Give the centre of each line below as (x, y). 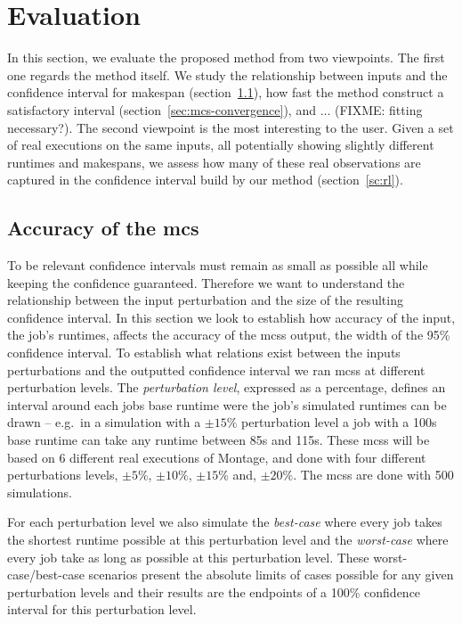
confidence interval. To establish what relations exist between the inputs (204, 353)
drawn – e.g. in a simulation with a (104, 422)
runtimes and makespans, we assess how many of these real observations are (214, 162)
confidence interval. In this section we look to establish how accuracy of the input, (231, 317)
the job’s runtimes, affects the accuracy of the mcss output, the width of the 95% (229, 335)
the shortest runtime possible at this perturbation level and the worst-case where (228, 539)
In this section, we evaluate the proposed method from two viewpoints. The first (226, 57)
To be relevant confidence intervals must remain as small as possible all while (218, 265)
